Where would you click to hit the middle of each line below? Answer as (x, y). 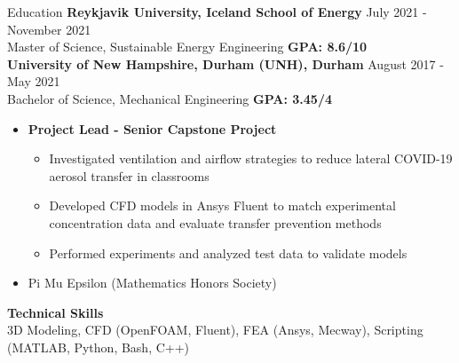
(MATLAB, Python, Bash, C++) (99, 347)
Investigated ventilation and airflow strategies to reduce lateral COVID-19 (251, 158)
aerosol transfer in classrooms (129, 175)
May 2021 (34, 81)
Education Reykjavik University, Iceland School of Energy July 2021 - (217, 12)
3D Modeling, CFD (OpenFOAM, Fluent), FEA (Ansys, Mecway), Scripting (215, 330)
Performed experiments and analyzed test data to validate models (228, 253)
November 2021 (49, 29)
